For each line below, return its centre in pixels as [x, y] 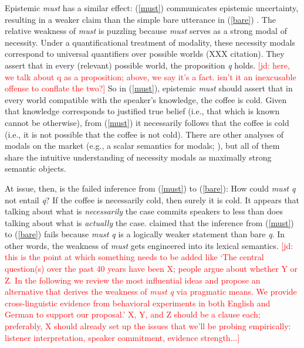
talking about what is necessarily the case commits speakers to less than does [144, 211]
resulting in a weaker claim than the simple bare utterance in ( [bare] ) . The [140, 19]
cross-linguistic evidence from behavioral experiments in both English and [138, 303]
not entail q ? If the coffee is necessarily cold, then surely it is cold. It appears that [152, 199]
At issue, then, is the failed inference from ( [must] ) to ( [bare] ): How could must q [150, 188]
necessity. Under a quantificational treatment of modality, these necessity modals [150, 42]
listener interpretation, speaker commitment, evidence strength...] [122, 337]
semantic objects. [36, 168]
